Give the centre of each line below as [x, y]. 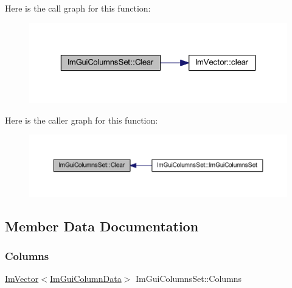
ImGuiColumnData [85, 279]
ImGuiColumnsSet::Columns [189, 279]
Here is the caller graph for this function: [82, 120]
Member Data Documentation [102, 226]
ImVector [22, 279]
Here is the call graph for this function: [78, 8]
